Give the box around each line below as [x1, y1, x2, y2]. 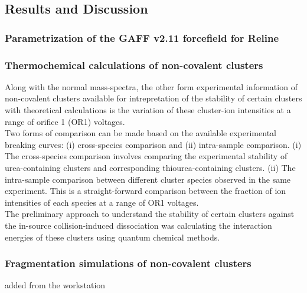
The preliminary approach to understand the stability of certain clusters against [5, 208, 295, 220]
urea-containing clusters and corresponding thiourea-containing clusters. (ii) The [5, 162, 296, 173]
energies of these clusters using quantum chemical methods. [5, 231, 220, 243]
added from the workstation [5, 279, 106, 291]
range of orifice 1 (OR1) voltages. [5, 115, 125, 127]
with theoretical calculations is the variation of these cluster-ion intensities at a [5, 104, 291, 116]
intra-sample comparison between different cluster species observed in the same [5, 173, 291, 185]
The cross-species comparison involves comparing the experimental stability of [5, 150, 288, 162]
